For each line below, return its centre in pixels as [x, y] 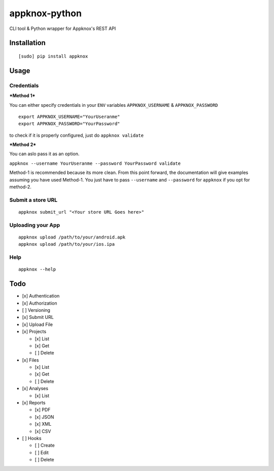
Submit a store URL [33, 200]
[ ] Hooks [32, 438]
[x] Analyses [35, 389]
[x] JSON [44, 417]
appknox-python [46, 13]
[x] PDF [43, 410]
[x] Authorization [40, 303]
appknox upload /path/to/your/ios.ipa [67, 244]
